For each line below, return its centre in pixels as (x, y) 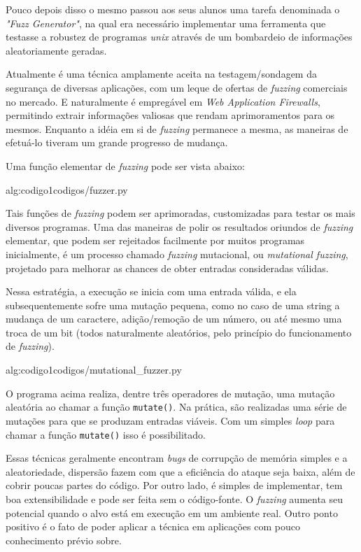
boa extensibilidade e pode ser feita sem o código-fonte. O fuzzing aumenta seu (175, 498)
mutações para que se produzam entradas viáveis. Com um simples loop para (170, 420)
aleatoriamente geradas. (56, 50)
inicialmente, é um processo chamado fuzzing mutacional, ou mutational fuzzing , (177, 254)
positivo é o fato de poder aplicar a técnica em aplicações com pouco (153, 526)
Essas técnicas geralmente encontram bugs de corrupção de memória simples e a (177, 458)
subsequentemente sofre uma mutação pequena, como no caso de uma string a (173, 305)
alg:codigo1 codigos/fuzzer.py (67, 189)
